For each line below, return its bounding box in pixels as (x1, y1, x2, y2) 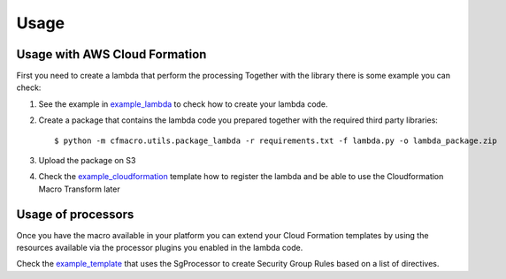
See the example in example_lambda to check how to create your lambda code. (38, 98, 328, 109)
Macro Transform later (38, 184, 120, 194)
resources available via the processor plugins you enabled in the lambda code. (16, 243, 303, 253)
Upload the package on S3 (38, 155, 136, 166)
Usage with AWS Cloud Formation (16, 47, 207, 62)
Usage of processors (16, 207, 134, 222)
